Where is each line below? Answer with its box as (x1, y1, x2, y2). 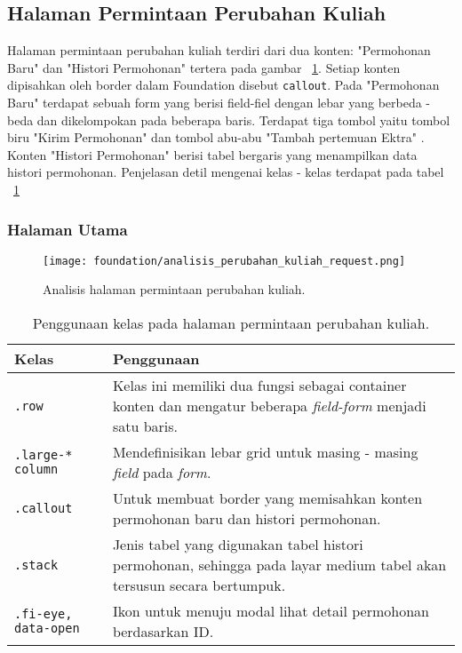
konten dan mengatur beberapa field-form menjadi (112, 395, 426, 417)
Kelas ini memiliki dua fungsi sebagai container (112, 375, 407, 396)
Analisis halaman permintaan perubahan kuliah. (43, 280, 306, 299)
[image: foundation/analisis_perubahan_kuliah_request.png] (43, 254, 406, 267)
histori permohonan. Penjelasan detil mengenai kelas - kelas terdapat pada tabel (7, 163, 444, 181)
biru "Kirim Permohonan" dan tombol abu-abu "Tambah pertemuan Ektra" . (7, 128, 425, 147)
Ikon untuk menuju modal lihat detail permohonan (112, 601, 430, 622)
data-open (14, 621, 80, 636)
